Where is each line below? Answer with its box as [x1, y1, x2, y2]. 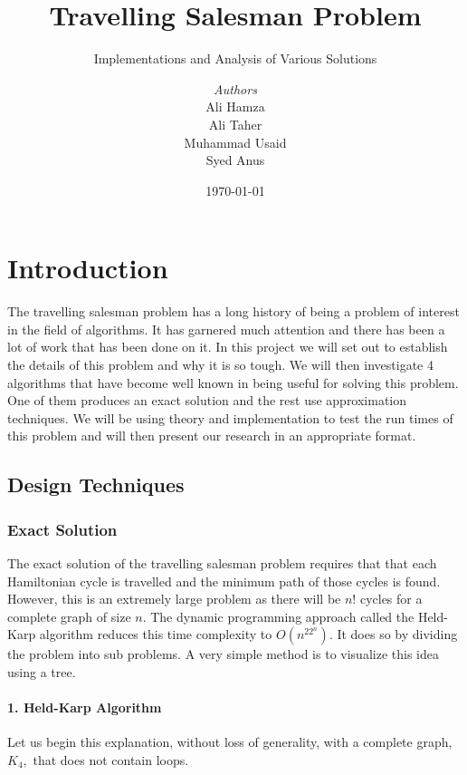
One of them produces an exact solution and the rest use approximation [7, 391, 407, 410]
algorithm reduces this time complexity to [39, 625, 272, 644]
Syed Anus [205, 150, 265, 170]
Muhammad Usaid [184, 132, 287, 151]
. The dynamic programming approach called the [142, 606, 415, 625]
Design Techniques [7, 470, 185, 499]
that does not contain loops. [33, 750, 189, 769]
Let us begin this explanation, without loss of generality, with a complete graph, [7, 732, 453, 751]
